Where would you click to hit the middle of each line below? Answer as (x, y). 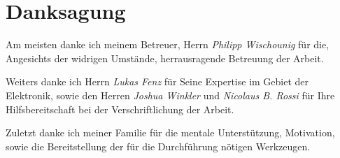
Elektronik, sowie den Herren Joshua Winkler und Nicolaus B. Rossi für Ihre (170, 95)
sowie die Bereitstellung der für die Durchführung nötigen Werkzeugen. (158, 146)
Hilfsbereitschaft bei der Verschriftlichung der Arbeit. (120, 109)
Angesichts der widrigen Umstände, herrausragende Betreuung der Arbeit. (165, 58)
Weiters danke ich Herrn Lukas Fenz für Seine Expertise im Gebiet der (157, 81)
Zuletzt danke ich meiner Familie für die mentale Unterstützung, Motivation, (170, 132)
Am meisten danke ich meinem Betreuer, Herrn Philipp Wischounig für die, (168, 44)
